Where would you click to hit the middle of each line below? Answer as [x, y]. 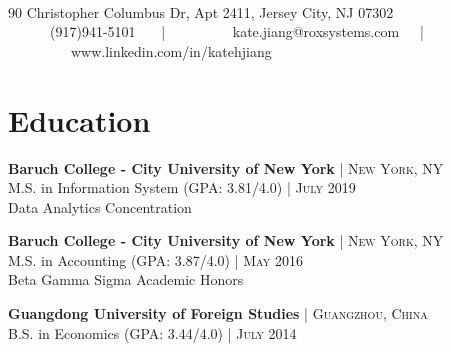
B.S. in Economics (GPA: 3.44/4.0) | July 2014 [152, 332]
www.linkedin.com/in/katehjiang [171, 50]
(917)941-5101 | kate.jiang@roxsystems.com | [236, 31]
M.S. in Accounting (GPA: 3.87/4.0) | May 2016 [155, 259]
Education [79, 119]
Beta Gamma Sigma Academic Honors [126, 279]
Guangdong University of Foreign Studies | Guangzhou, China [218, 313]
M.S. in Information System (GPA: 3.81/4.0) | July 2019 [182, 187]
